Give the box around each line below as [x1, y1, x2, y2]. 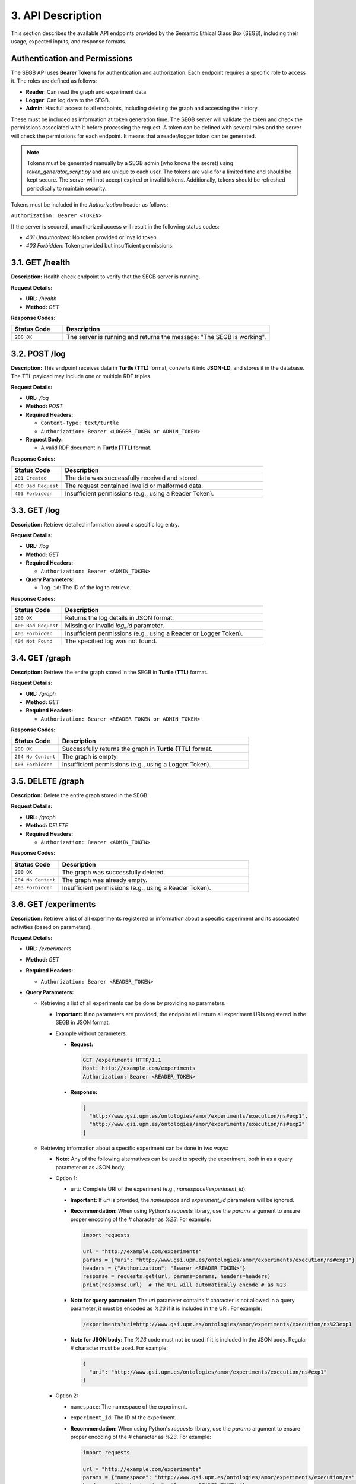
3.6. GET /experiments [11, 899, 96, 909]
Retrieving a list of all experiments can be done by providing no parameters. [40, 1000, 226, 1007]
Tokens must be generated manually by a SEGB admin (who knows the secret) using [27, 160, 234, 167]
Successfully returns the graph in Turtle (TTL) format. [62, 745, 213, 753]
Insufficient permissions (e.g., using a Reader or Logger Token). [65, 629, 243, 638]
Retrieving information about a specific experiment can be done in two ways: [40, 1144, 228, 1152]
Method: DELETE [26, 822, 68, 829]
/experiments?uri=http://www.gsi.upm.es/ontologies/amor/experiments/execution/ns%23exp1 [82, 1321, 352, 1328]
